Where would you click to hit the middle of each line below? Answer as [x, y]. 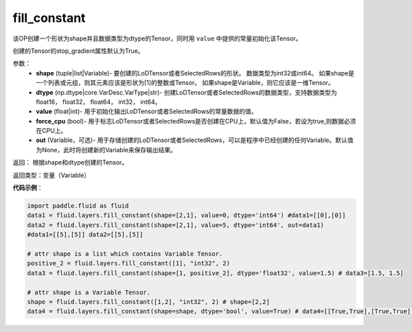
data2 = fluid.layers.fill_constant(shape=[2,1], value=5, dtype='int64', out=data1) [175, 225]
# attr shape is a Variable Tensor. [89, 292]
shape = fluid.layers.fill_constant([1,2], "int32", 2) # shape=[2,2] [149, 301]
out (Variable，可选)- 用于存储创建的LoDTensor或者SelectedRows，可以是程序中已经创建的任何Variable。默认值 [195, 140]
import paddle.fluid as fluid [78, 206]
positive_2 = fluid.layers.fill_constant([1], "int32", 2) [128, 263]
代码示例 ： [28, 188]
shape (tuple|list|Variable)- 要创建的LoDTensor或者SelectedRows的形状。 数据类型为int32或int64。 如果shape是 [195, 73]
